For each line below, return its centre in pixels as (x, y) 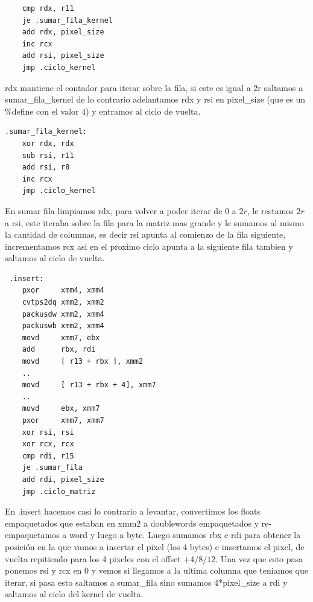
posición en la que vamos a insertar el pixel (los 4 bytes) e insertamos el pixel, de (155, 546)
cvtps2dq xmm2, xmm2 (63, 303)
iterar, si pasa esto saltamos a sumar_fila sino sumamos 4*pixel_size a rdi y (146, 582)
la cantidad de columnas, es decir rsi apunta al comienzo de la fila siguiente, (145, 234)
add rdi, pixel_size (63, 479)
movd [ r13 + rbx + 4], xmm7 (89, 385)
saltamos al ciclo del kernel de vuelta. (74, 594)
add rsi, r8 (46, 167)
